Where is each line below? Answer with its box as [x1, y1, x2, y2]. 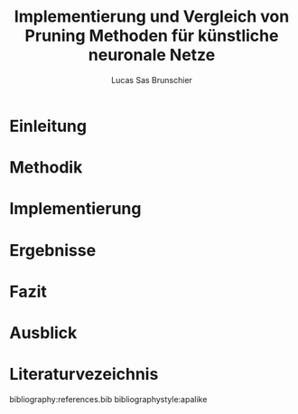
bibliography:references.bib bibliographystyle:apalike [9, 393, 208, 404]
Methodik [9, 157, 83, 178]
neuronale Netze [88, 45, 216, 65]
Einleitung [9, 116, 88, 136]
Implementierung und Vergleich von [14, 6, 290, 27]
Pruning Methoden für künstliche [24, 25, 279, 46]
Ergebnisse [9, 240, 97, 260]
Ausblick [9, 323, 78, 343]
